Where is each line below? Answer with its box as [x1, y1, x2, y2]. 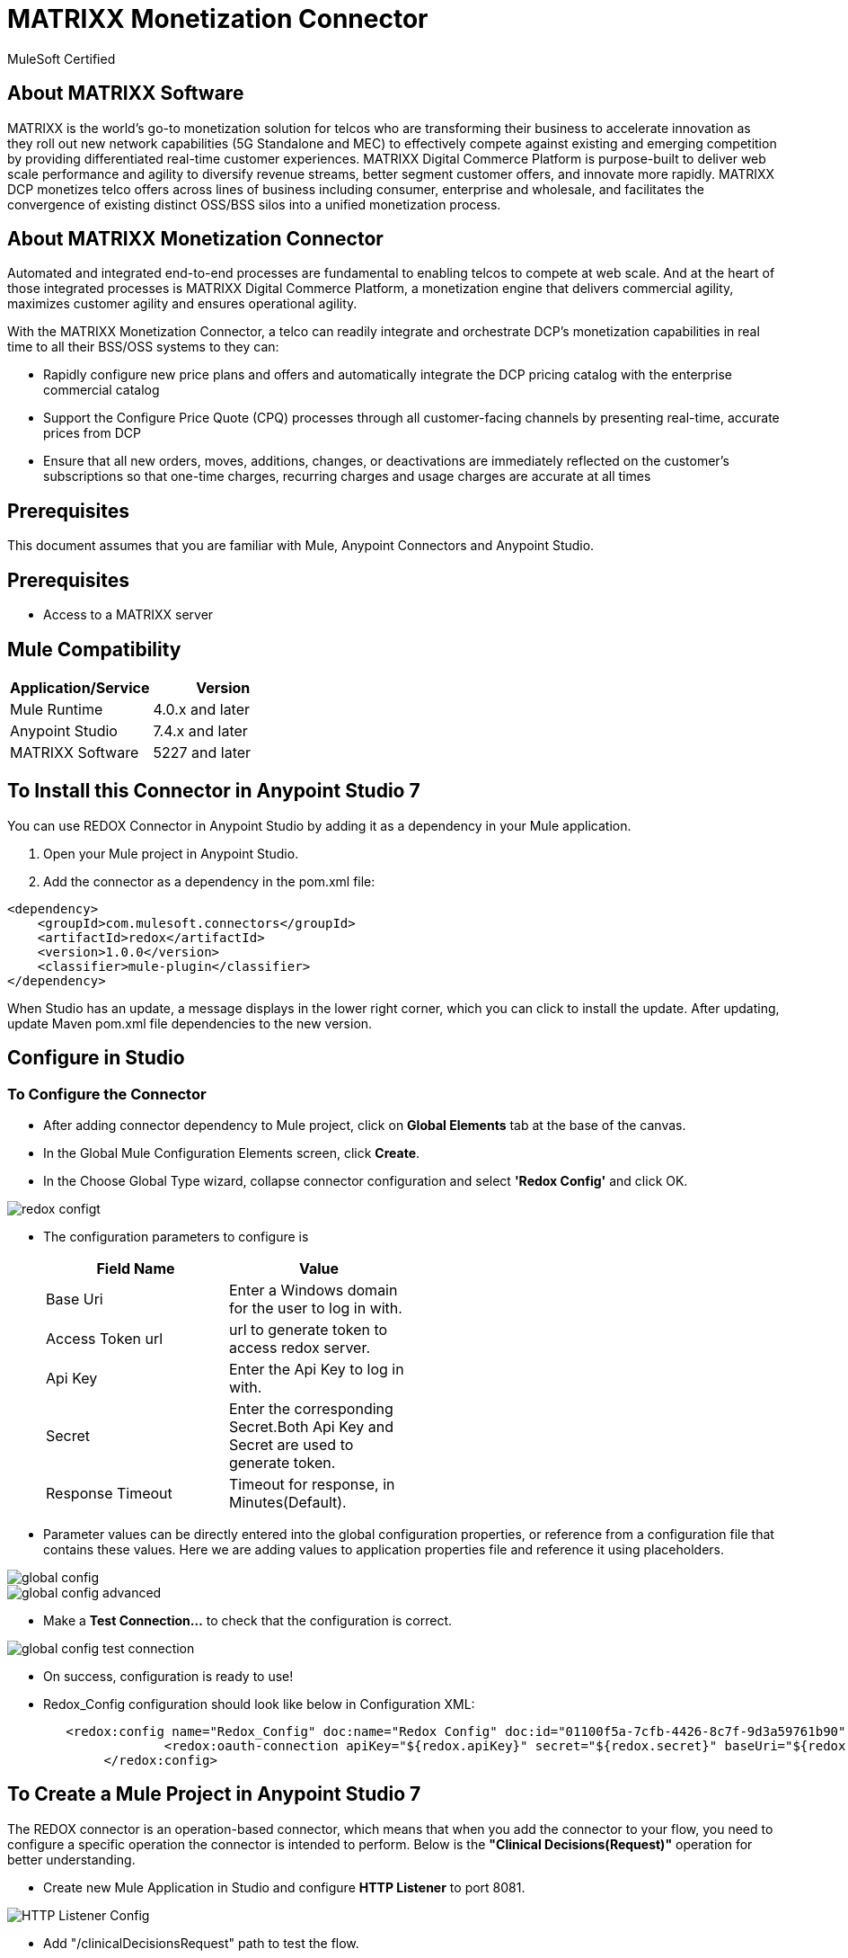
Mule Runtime [10, 699, 103, 718]
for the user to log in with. [229, 1299, 402, 1318]
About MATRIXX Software [7, 82, 244, 105]
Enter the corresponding [229, 1400, 393, 1419]
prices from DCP [43, 425, 141, 441]
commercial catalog [43, 382, 160, 398]
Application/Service [10, 678, 150, 697]
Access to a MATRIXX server [43, 607, 214, 623]
